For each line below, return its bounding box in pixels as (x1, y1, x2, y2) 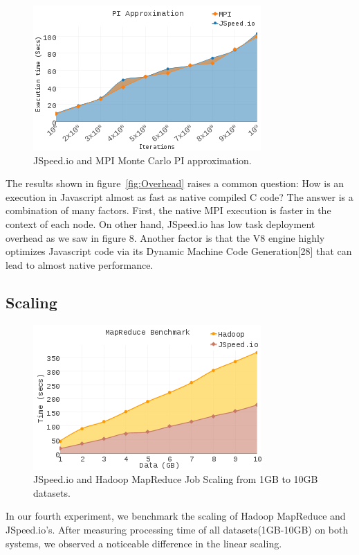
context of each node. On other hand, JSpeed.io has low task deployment (6, 216, 315, 231)
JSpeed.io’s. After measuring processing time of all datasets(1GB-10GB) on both (6, 522, 349, 536)
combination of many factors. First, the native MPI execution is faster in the (6, 203, 331, 218)
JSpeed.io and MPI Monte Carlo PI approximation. (33, 152, 252, 167)
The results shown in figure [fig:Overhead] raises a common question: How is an (6, 176, 344, 191)
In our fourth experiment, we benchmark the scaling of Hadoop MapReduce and (6, 509, 346, 523)
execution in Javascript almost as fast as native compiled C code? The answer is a (6, 189, 353, 204)
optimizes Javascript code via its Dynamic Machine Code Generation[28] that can (6, 244, 352, 258)
